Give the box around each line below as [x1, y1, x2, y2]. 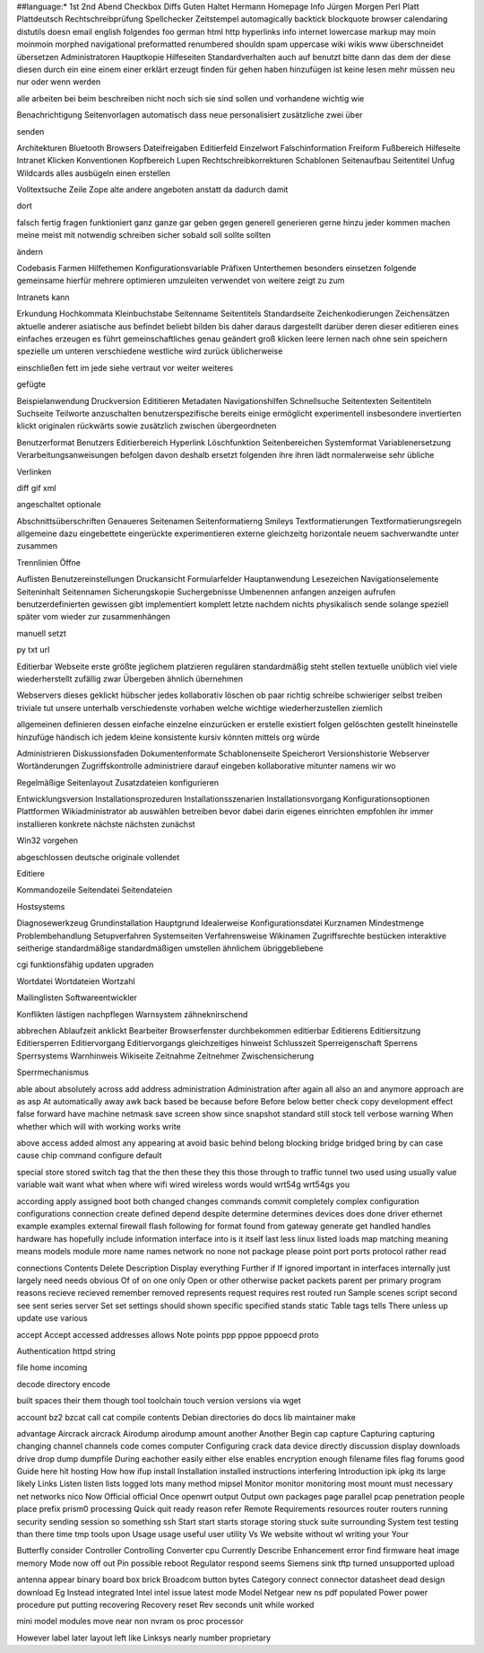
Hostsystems [16, 901, 65, 911]
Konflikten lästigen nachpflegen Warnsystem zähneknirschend [16, 1008, 248, 1019]
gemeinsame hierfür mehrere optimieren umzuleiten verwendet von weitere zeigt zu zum [16, 275, 345, 286]
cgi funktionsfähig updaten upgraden [16, 959, 154, 970]
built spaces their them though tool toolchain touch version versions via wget [16, 1395, 302, 1406]
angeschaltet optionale [16, 499, 102, 510]
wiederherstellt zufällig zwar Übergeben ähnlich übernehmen [16, 673, 244, 684]
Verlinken [16, 466, 52, 477]
